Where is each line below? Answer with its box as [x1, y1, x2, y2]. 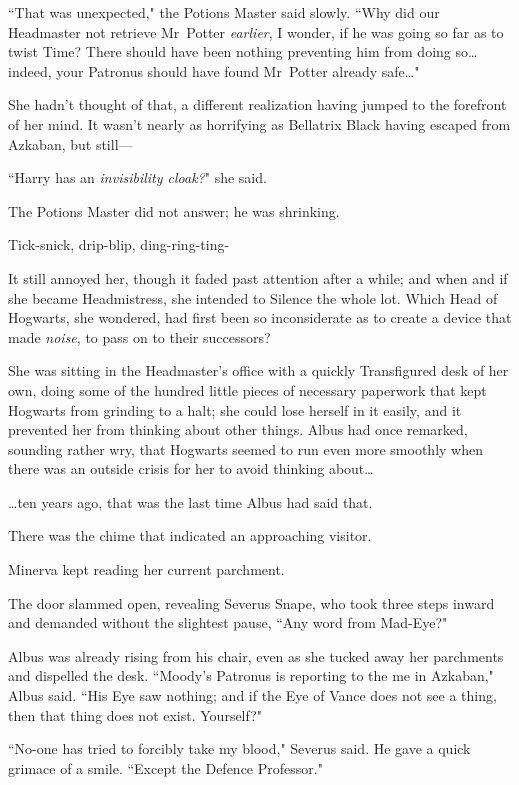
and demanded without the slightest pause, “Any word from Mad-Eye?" [8, 612, 448, 633]
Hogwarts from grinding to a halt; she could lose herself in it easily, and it [8, 399, 462, 420]
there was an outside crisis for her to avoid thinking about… [8, 458, 374, 479]
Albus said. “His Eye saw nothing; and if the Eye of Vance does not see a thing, [8, 685, 497, 706]
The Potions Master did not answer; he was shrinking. [8, 200, 340, 221]
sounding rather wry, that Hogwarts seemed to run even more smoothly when [8, 438, 483, 459]
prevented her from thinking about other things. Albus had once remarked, [8, 419, 468, 440]
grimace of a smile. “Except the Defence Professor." [8, 757, 323, 778]
